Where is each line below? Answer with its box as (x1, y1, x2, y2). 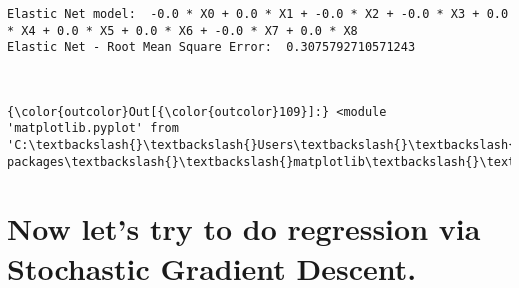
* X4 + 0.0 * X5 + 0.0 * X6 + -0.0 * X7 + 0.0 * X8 (7, 23, 358, 38)
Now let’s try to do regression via (7, 208, 481, 249)
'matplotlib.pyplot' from (7, 121, 179, 136)
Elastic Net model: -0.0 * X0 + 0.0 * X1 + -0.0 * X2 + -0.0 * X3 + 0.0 (7, 7, 509, 21)
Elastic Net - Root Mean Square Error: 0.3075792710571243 (7, 40, 416, 55)
